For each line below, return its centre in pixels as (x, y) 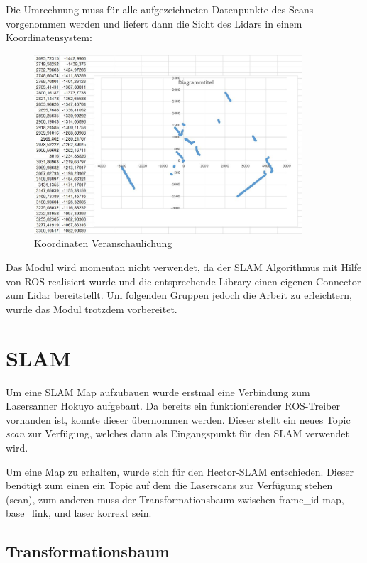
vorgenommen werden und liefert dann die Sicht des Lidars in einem (154, 23)
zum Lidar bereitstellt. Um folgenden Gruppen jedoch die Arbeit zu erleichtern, (179, 295)
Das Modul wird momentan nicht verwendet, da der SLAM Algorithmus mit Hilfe (184, 267)
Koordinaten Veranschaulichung (103, 243)
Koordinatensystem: (49, 37)
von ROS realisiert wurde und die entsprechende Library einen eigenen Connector (183, 281)
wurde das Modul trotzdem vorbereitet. (92, 308)
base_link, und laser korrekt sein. (79, 513)
